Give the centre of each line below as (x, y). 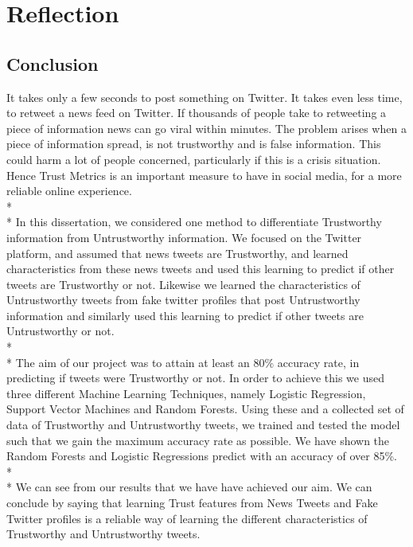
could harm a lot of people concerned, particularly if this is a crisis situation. (194, 159)
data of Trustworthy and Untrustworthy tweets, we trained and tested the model (203, 425)
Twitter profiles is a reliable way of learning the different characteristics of (187, 518)
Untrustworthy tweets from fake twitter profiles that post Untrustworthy (183, 300)
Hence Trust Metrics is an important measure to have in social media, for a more (204, 175)
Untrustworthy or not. (60, 331)
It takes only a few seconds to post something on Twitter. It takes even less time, (205, 97)
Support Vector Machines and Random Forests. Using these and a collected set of (205, 409)
